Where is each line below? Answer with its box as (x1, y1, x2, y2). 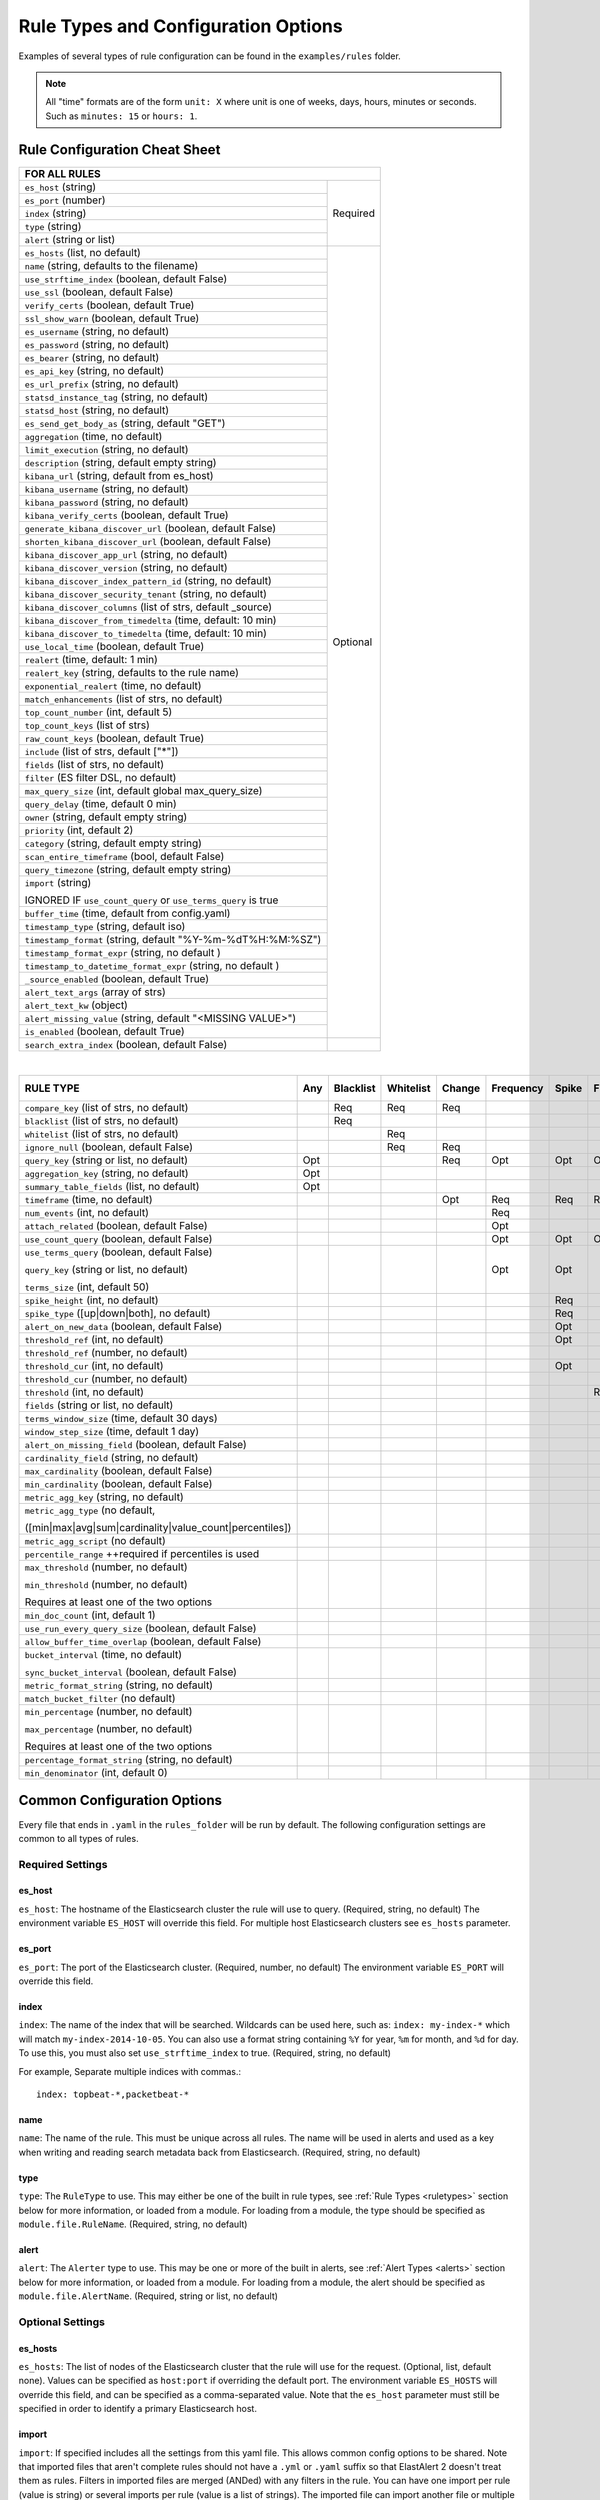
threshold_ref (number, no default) (24, 1346, 188, 1360)
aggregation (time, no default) (24, 429, 163, 443)
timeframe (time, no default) (24, 1193, 154, 1207)
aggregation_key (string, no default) (24, 1166, 189, 1180)
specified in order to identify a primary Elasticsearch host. (18, 2403, 257, 2415)
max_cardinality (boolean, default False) (24, 1464, 213, 1478)
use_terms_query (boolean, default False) (24, 1245, 213, 1259)
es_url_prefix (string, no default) (24, 376, 179, 390)
